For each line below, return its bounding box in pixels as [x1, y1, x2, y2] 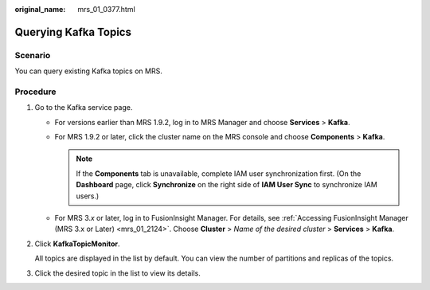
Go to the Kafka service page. [34, 103, 133, 112]
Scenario [14, 49, 51, 61]
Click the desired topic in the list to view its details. [34, 268, 201, 278]
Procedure [14, 86, 57, 97]
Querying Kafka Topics [14, 25, 131, 39]
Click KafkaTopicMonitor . [34, 239, 120, 249]
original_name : [14, 5, 66, 14]
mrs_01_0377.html [77, 5, 135, 14]
